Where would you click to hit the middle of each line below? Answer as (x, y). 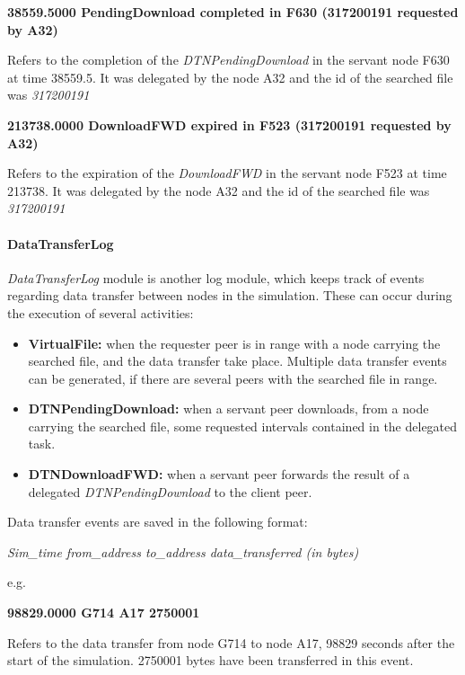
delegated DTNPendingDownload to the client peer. (170, 491)
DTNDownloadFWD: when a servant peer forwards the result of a (219, 474)
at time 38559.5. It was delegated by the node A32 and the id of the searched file (230, 77)
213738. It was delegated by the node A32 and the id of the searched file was (219, 190)
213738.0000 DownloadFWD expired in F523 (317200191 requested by (229, 124)
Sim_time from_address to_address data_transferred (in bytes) (183, 551)
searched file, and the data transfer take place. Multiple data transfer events (237, 361)
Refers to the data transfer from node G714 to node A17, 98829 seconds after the (231, 642)
